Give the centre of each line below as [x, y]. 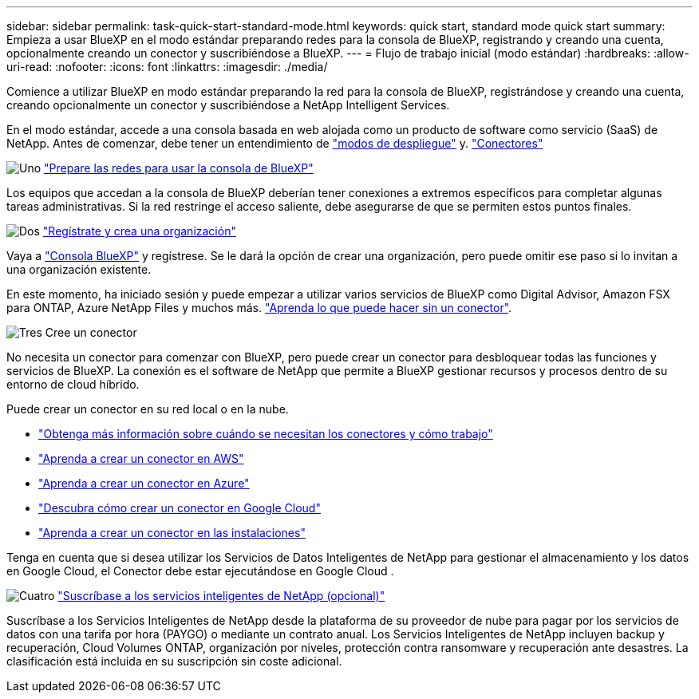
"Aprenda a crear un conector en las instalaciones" [172, 533]
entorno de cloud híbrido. [73, 384]
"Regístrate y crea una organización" [139, 231]
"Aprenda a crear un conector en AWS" [141, 458]
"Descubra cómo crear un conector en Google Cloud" [180, 508]
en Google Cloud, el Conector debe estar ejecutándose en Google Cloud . [200, 571]
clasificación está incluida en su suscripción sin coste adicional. [174, 661]
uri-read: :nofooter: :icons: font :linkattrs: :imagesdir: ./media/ [167, 67]
